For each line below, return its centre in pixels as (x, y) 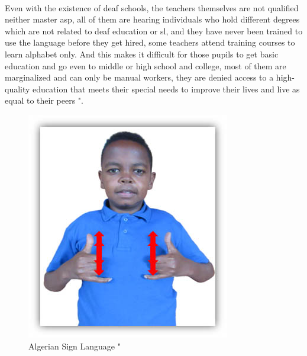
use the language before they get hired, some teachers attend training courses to (150, 42)
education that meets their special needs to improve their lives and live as (166, 89)
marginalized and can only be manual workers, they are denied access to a (139, 77)
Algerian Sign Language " (75, 346)
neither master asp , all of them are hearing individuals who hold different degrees (152, 19)
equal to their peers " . (44, 100)
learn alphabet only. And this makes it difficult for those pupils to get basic (142, 54)
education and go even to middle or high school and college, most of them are (146, 65)
